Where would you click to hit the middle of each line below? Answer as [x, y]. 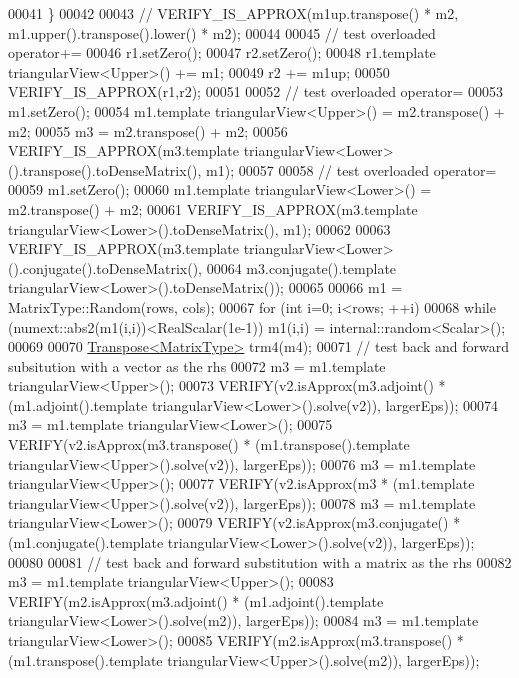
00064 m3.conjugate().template [301, 267]
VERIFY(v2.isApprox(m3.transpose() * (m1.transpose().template [209, 444]
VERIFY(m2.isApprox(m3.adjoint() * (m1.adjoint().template [196, 600]
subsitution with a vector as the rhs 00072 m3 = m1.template [197, 365]
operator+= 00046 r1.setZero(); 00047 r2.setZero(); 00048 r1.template [222, 52]
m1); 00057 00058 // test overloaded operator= [351, 169]
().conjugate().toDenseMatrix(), [105, 267]
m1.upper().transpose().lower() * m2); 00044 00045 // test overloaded [222, 32]
